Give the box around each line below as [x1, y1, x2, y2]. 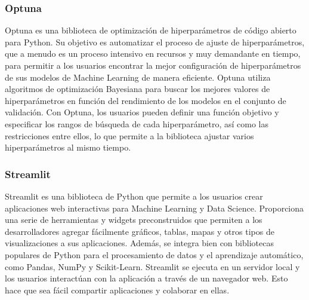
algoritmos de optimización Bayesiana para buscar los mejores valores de [5, 82, 270, 95]
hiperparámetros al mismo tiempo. [5, 141, 131, 154]
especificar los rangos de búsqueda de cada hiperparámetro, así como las [5, 117, 269, 130]
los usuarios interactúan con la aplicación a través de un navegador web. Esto [5, 272, 288, 284]
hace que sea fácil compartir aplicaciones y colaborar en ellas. [5, 283, 230, 296]
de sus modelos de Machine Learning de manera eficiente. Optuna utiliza [5, 71, 271, 83]
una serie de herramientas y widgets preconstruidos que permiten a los [5, 213, 262, 226]
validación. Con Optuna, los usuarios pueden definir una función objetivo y [5, 106, 279, 118]
